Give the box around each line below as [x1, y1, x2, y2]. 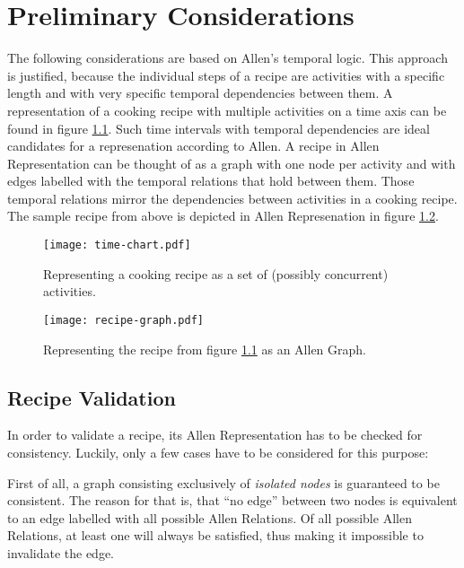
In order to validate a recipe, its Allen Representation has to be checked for [7, 425, 423, 444]
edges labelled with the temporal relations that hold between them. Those [7, 171, 415, 190]
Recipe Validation [7, 383, 176, 411]
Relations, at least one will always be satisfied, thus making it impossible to [7, 526, 424, 545]
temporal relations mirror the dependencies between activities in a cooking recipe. [7, 188, 458, 207]
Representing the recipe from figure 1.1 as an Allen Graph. [43, 339, 366, 358]
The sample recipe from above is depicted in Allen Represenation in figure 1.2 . [7, 206, 439, 225]
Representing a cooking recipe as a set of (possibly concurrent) [43, 264, 389, 283]
